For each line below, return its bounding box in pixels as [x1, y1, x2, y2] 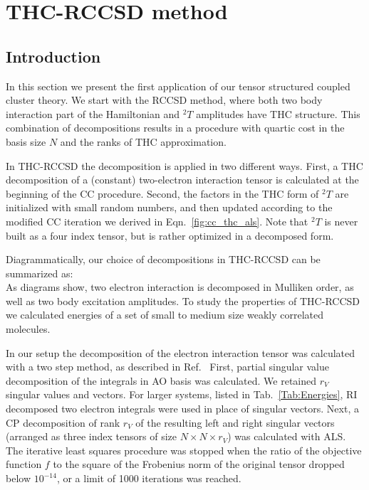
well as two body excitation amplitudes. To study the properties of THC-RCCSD [6, 293, 360, 308]
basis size [6, 134, 46, 149]
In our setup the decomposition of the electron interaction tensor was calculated [6, 345, 355, 360]
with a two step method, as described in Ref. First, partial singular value [6, 359, 329, 374]
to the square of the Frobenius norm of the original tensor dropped [53, 457, 345, 472]
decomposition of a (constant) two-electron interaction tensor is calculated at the [6, 172, 359, 187]
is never [324, 213, 358, 228]
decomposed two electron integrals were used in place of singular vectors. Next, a [6, 401, 359, 416]
